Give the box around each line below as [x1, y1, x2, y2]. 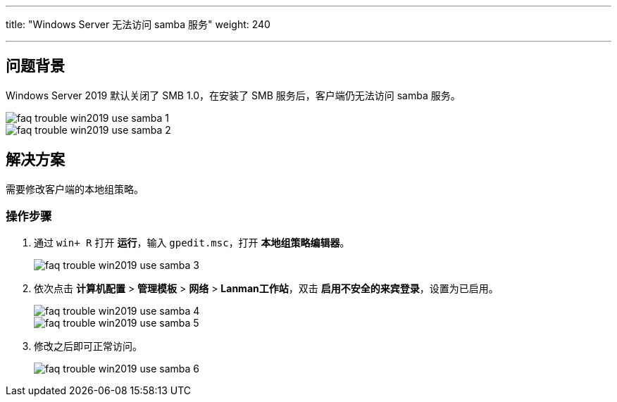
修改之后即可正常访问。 [34, 340, 142, 353]
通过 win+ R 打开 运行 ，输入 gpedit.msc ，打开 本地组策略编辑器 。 [34, 237, 350, 249]
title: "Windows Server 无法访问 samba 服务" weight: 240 [6, 18, 270, 30]
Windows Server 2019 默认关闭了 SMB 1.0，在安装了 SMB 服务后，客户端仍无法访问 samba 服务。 [6, 89, 461, 101]
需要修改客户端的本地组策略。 [6, 182, 144, 195]
